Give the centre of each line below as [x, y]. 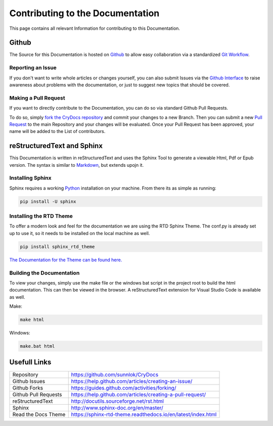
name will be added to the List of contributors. [57, 131]
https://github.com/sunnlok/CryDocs [115, 374]
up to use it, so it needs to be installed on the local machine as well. [80, 233]
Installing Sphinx [30, 178]
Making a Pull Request [37, 98]
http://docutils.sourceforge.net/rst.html [118, 401]
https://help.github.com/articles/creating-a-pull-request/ [139, 394]
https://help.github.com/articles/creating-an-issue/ [132, 381]
